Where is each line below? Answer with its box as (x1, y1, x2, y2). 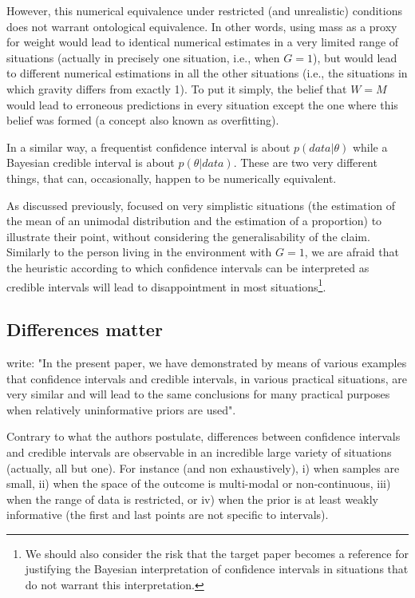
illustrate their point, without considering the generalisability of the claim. (6, 228, 370, 244)
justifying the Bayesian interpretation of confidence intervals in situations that (25, 560, 409, 577)
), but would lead (312, 49, 397, 65)
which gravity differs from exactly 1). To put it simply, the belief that (6, 80, 347, 97)
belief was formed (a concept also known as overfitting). (6, 112, 279, 129)
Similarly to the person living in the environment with (6, 244, 272, 260)
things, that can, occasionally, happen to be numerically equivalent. (6, 169, 337, 186)
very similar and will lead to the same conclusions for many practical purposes (6, 386, 390, 402)
